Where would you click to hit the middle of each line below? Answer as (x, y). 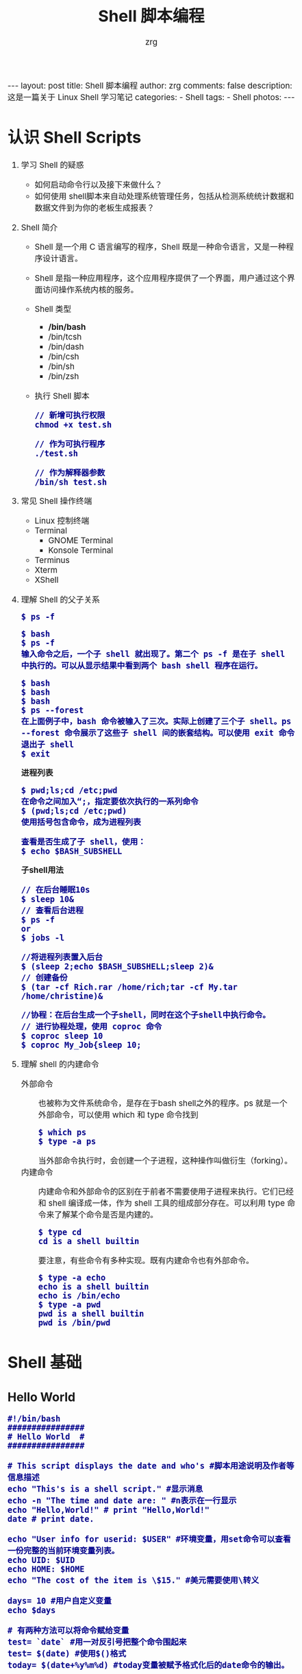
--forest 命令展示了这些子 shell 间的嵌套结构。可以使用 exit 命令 (158, 733)
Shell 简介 (39, 228)
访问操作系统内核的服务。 (91, 289)
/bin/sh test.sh (71, 482)
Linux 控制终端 (62, 521)
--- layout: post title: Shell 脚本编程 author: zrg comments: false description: (150, 86)
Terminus (52, 560)
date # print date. (51, 1519)
